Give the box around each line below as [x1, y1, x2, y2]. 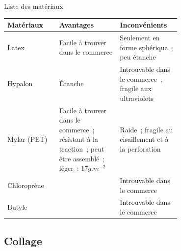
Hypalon [7, 78, 33, 89]
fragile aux [120, 83, 152, 94]
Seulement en [120, 32, 160, 42]
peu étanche [120, 52, 156, 62]
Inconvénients [120, 20, 167, 30]
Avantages [59, 20, 94, 30]
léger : [59, 163, 79, 173]
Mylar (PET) [7, 134, 48, 144]
